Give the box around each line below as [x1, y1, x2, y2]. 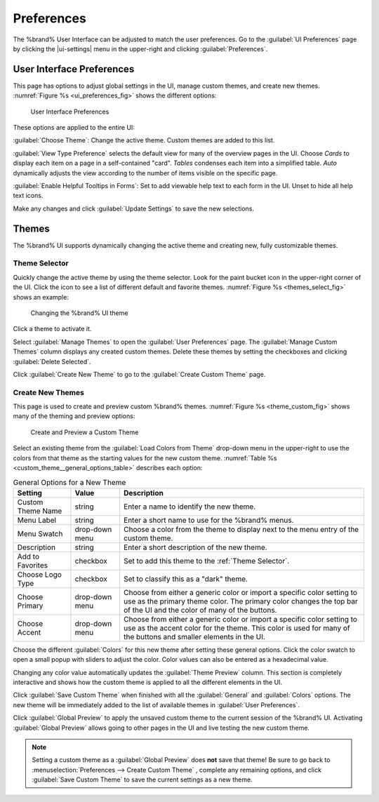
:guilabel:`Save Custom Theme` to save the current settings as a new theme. [32, 775, 253, 784]
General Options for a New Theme [13, 477, 126, 487]
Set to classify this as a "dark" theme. [124, 574, 248, 584]
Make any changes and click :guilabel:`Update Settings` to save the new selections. [13, 204, 255, 213]
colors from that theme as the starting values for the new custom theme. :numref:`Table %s [13, 453, 277, 462]
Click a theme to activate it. [13, 325, 92, 333]
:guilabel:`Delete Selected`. [13, 357, 91, 366]
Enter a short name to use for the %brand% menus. [124, 515, 294, 525]
